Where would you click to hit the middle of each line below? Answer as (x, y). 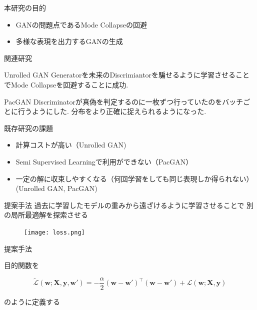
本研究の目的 (25, 7)
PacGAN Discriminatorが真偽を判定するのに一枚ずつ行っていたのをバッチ (124, 101)
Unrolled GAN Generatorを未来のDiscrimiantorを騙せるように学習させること (127, 75)
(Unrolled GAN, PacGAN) (56, 188)
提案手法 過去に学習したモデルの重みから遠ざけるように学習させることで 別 (129, 205)
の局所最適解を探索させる (46, 215)
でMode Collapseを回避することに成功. (66, 84)
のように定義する (32, 301)
